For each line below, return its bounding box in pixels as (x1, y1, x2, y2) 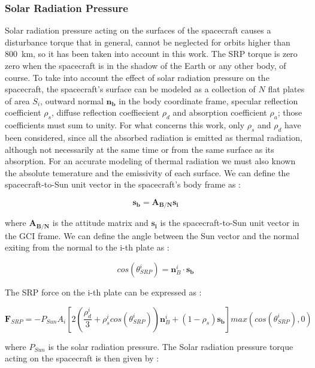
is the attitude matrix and (52, 216, 149, 229)
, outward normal (40, 94, 104, 107)
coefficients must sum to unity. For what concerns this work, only (5, 119, 245, 131)
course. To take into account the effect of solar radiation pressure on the (5, 71, 269, 83)
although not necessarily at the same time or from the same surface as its (5, 143, 274, 155)
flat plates (268, 83, 305, 95)
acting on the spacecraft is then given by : (5, 352, 159, 364)
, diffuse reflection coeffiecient (51, 106, 160, 119)
